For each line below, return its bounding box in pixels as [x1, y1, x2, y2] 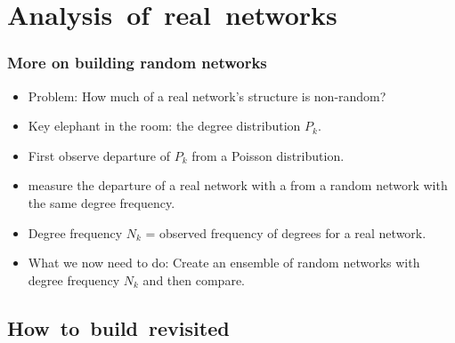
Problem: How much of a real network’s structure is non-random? [28, 86, 386, 105]
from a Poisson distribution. [191, 146, 345, 164]
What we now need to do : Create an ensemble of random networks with [28, 253, 420, 272]
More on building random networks [7, 52, 267, 74]
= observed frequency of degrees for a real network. [145, 223, 427, 242]
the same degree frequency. [28, 193, 175, 211]
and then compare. [142, 270, 245, 289]
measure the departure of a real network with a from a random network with [28, 176, 448, 195]
